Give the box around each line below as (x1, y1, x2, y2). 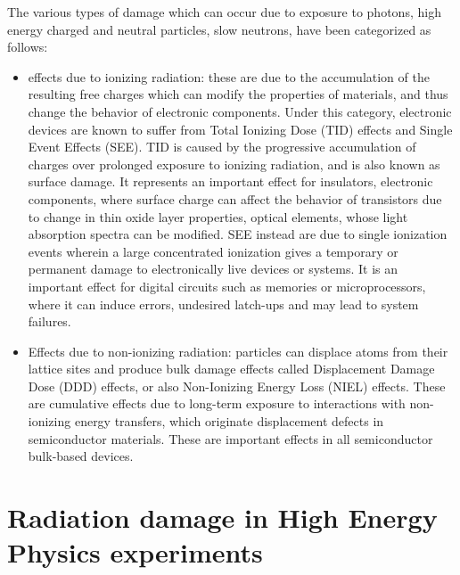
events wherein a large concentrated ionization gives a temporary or (28, 242, 398, 260)
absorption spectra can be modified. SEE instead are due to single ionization (28, 225, 448, 243)
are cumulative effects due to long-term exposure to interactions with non (28, 394, 431, 413)
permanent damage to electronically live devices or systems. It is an (28, 259, 398, 278)
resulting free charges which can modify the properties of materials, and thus (28, 85, 448, 103)
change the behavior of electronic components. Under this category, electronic (28, 102, 452, 120)
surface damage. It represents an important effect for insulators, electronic (28, 172, 433, 191)
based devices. (56, 447, 134, 465)
